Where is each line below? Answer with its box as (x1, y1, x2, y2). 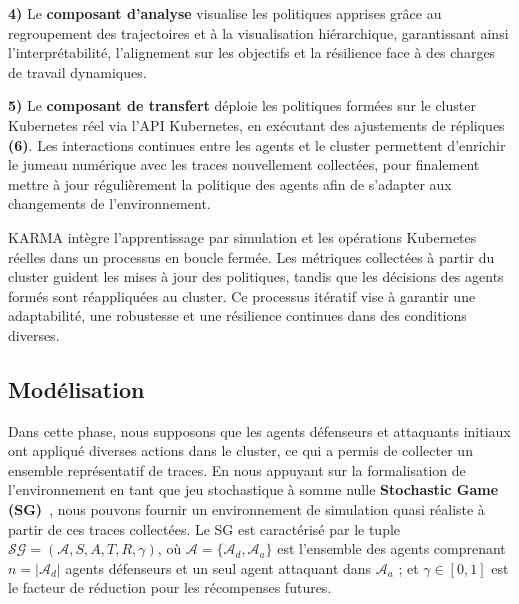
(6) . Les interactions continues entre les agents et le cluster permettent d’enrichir (8, 134, 506, 155)
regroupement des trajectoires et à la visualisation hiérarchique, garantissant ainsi (8, 22, 509, 43)
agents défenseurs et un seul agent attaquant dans (65, 557, 372, 578)
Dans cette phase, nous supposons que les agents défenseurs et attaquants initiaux (8, 420, 511, 441)
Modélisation (8, 373, 145, 404)
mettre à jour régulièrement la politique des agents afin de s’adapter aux (8, 173, 452, 194)
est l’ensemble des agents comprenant (277, 538, 506, 559)
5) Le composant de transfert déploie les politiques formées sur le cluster (8, 95, 476, 116)
